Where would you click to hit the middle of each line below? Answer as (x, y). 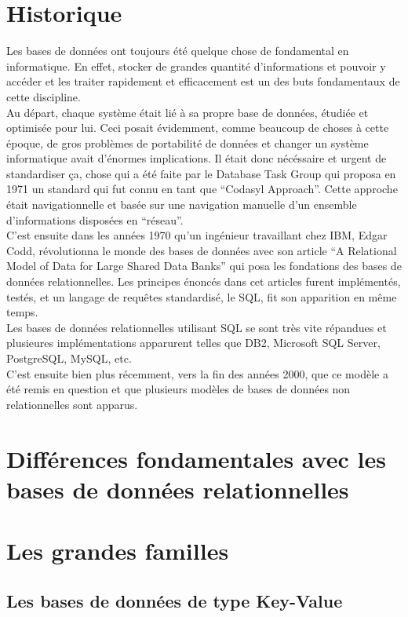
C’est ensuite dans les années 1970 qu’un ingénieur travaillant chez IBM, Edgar (197, 235)
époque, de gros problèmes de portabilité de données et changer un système (188, 142)
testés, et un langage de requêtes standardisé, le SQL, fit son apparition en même (202, 296)
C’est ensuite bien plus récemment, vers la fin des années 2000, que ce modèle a (197, 373)
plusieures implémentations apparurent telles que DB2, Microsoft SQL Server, (193, 343)
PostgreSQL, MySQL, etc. (69, 358)
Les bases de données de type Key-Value (175, 600)
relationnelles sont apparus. (72, 404)
